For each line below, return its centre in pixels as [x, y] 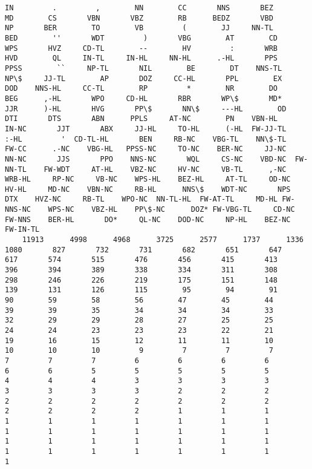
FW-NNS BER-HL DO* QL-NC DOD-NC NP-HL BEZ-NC [148, 219]
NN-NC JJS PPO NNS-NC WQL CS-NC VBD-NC [146, 159]
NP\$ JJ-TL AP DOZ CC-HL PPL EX [144, 78]
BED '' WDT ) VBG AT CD [141, 38]
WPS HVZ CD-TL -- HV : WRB [141, 48]
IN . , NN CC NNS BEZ [139, 8]
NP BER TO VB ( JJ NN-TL [139, 28]
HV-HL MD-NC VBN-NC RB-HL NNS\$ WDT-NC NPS [148, 189]
